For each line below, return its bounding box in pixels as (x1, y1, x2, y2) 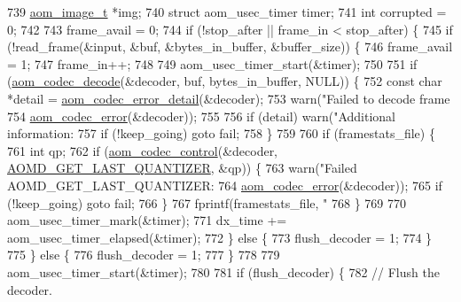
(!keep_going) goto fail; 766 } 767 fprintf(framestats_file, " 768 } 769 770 (7, 193, 406, 212)
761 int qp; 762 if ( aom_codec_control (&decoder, (7, 141, 278, 159)
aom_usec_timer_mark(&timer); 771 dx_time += (7, 211, 287, 229)
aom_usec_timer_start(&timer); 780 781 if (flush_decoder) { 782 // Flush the (7, 262, 440, 281)
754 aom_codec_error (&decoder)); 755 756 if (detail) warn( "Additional (7, 106, 395, 125)
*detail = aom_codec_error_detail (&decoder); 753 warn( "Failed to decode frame (7, 89, 450, 107)
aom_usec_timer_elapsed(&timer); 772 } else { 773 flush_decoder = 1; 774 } (7, 228, 433, 246)
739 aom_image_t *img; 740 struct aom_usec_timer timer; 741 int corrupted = (7, 3, 447, 20)
